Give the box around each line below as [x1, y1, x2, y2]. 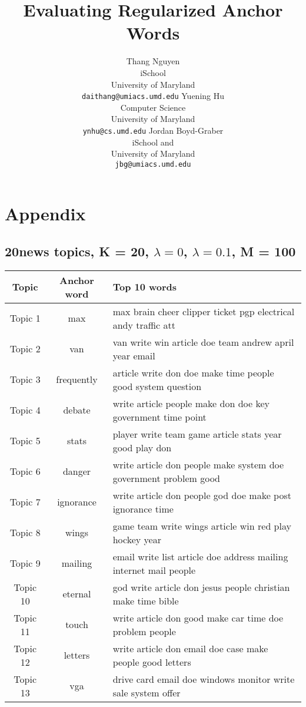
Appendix [5, 201, 86, 226]
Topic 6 [9, 464, 41, 478]
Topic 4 [9, 403, 41, 417]
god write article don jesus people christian [112, 580, 290, 594]
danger [62, 464, 91, 478]
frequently [56, 372, 98, 386]
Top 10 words [112, 280, 177, 294]
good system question [112, 379, 202, 393]
